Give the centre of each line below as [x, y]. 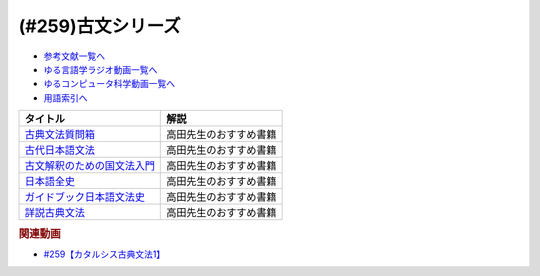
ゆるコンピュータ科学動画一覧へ [109, 84]
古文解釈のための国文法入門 [89, 166]
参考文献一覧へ [74, 56]
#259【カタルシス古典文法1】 [104, 254]
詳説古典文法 [54, 213]
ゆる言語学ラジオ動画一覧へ [100, 69]
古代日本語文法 [59, 150]
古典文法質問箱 [59, 135]
